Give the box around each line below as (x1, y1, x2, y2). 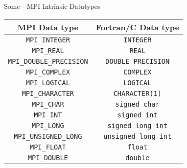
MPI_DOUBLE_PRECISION (8, 57, 88, 65)
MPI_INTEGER (25, 36, 70, 44)
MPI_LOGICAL (25, 78, 70, 87)
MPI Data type (17, 21, 78, 33)
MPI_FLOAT (30, 143, 66, 151)
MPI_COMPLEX (25, 68, 70, 76)
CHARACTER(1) (113, 89, 162, 97)
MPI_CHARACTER (22, 89, 74, 97)
